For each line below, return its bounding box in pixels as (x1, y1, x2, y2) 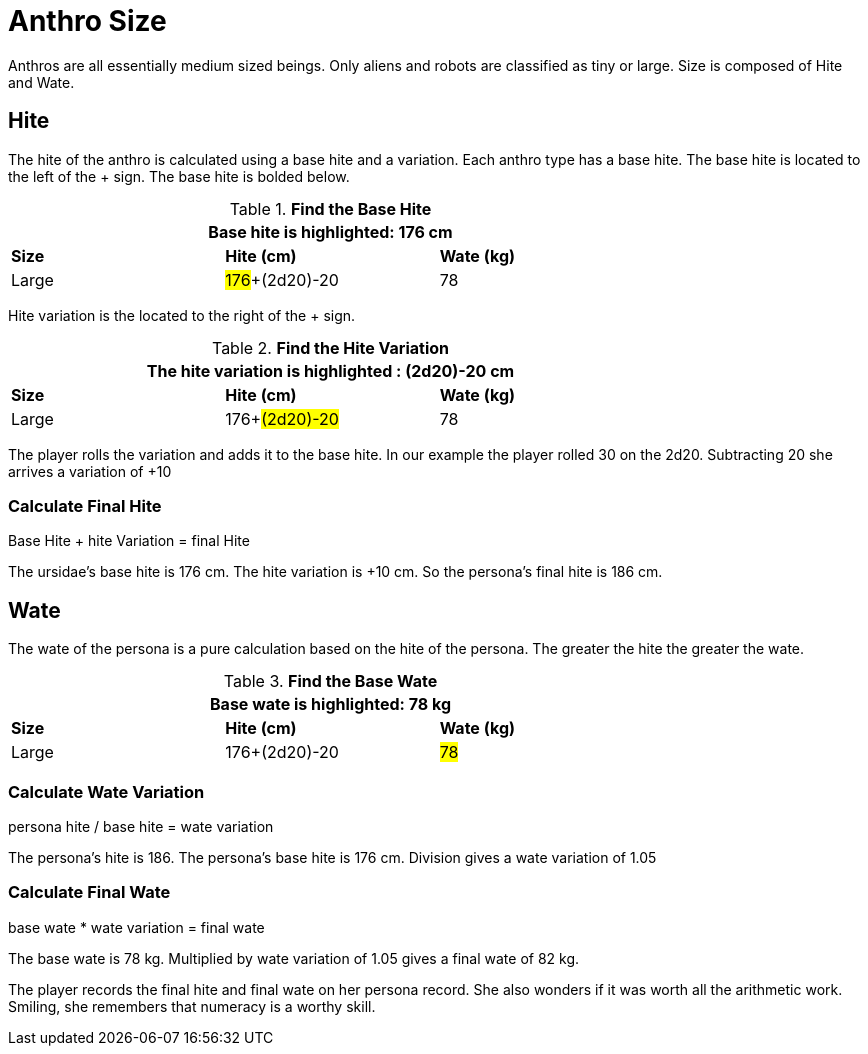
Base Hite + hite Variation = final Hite (8, 532, 250, 550)
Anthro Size (8, 4, 167, 38)
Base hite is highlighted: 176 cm (208, 221, 453, 242)
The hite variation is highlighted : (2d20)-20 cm (146, 360, 515, 381)
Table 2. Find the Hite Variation (211, 337, 450, 358)
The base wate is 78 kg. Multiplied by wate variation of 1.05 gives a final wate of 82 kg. (8, 949, 580, 967)
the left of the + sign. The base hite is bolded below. (8, 167, 350, 185)
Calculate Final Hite (8, 495, 162, 516)
